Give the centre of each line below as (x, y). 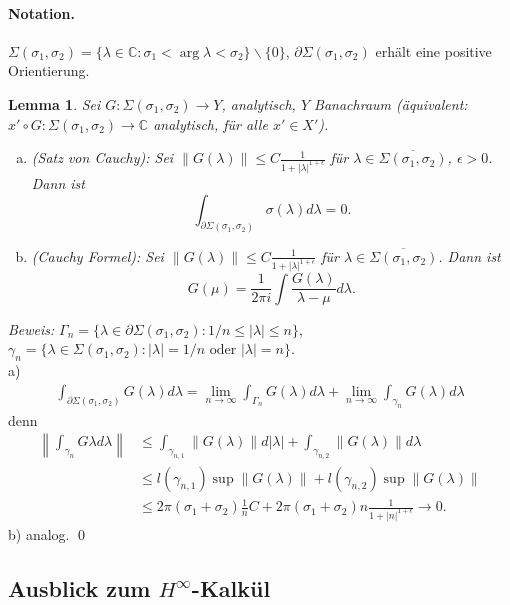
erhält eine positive (433, 50)
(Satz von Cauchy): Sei (102, 157)
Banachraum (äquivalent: (391, 103)
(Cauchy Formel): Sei (97, 255)
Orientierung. (49, 70)
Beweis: (31, 328)
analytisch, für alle (210, 123)
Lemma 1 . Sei (54, 103)
